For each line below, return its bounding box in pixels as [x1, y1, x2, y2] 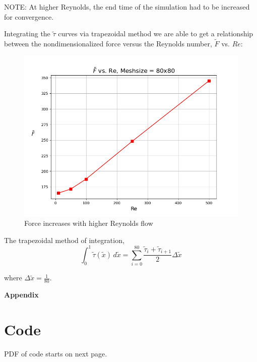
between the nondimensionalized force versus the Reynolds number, [4, 38, 212, 48]
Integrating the [4, 28, 50, 39]
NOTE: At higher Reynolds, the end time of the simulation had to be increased [4, 2, 250, 12]
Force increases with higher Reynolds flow [24, 218, 153, 228]
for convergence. [4, 11, 54, 22]
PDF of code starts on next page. [4, 348, 107, 358]
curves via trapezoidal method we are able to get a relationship [58, 28, 253, 39]
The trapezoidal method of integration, [4, 234, 124, 245]
